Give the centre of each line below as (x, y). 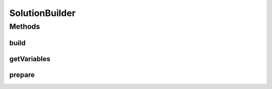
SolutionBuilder (42, 13)
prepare (22, 75)
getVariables (30, 59)
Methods (25, 26)
